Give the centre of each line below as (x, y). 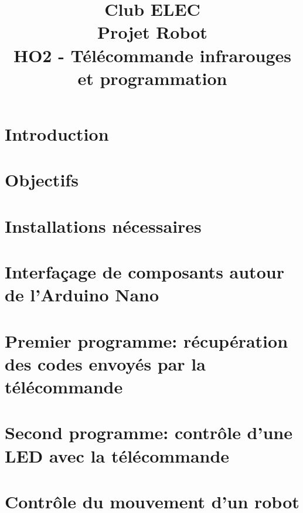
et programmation (152, 78)
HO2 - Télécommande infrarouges (152, 55)
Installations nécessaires (103, 225)
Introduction (57, 133)
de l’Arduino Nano (82, 295)
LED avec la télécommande (117, 455)
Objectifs (42, 180)
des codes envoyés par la (105, 363)
